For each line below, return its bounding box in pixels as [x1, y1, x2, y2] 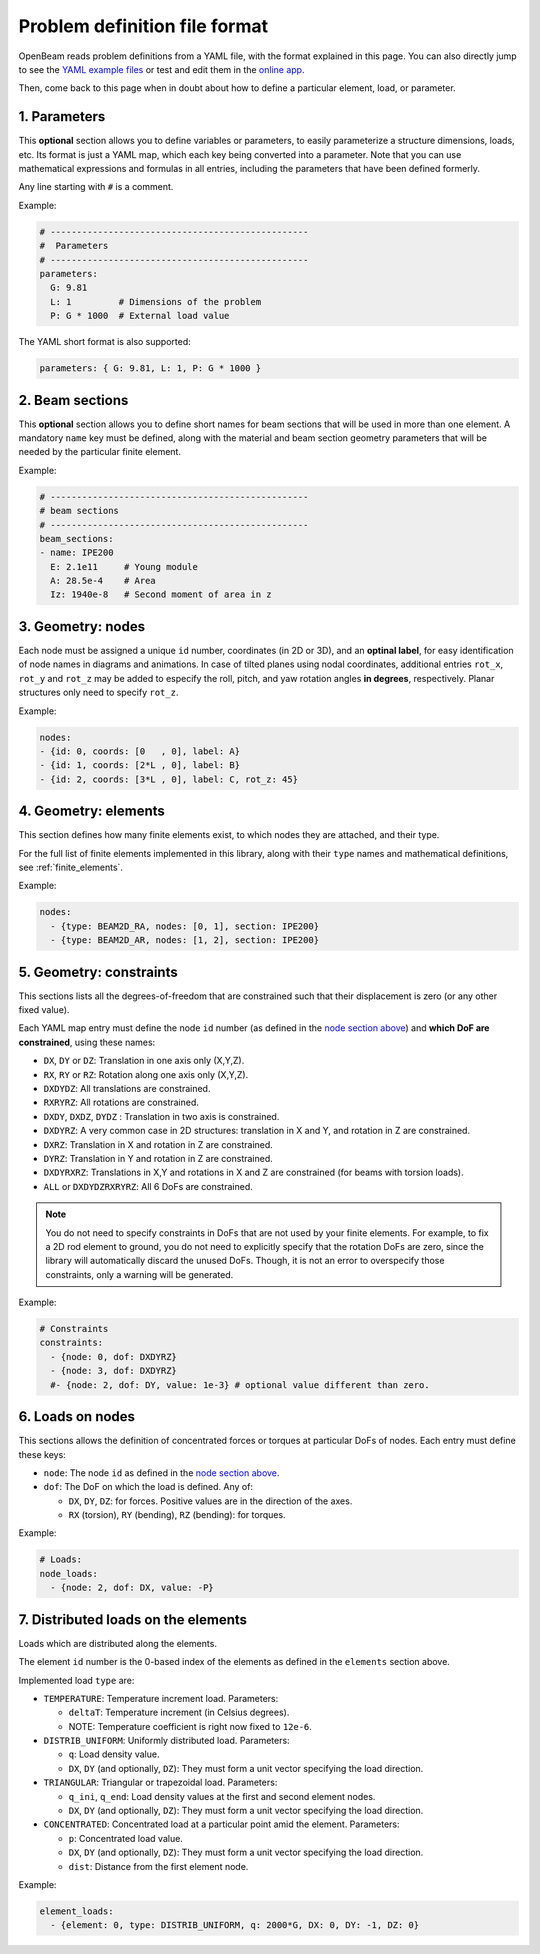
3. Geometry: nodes [18, 618, 145, 635]
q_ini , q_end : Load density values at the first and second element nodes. [68, 1790, 376, 1802]
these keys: [18, 1448, 67, 1460]
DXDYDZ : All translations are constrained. [43, 1082, 211, 1094]
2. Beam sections [18, 391, 129, 409]
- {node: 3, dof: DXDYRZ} [50, 1365, 177, 1377]
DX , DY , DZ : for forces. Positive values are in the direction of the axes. [68, 1495, 353, 1507]
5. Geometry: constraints [18, 963, 179, 980]
